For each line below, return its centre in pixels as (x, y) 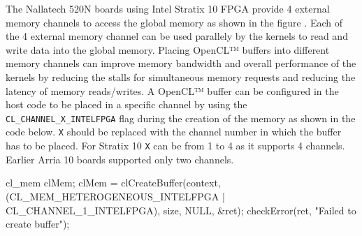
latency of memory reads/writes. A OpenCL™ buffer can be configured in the (172, 90)
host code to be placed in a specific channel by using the (126, 104)
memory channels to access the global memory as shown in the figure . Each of (174, 22)
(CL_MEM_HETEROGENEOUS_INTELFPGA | (115, 196)
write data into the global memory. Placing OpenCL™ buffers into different (168, 49)
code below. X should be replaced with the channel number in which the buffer (174, 132)
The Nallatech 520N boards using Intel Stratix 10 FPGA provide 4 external (168, 8)
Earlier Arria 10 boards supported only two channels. (120, 159)
